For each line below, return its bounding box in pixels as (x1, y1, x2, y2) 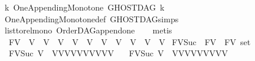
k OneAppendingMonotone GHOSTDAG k (4, 1, 165, 13)
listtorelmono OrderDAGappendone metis (4, 24, 172, 36)
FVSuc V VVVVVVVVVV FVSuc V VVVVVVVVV (8, 47, 228, 59)
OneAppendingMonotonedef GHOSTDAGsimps (4, 12, 179, 25)
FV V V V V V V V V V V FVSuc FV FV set (8, 35, 251, 48)
